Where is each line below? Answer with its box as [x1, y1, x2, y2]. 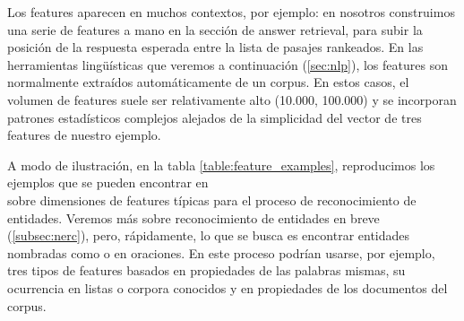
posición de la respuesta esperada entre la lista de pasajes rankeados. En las [7, 38, 424, 56]
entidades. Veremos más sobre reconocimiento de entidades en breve [7, 208, 380, 227]
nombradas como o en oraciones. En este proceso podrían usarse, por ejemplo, [7, 243, 435, 262]
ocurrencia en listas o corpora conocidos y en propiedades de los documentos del [7, 278, 448, 297]
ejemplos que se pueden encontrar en [7, 173, 209, 192]
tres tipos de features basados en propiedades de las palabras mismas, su [7, 261, 406, 280]
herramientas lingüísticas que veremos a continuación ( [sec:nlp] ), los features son [7, 55, 448, 74]
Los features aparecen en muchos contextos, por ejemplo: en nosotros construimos [7, 3, 455, 21]
